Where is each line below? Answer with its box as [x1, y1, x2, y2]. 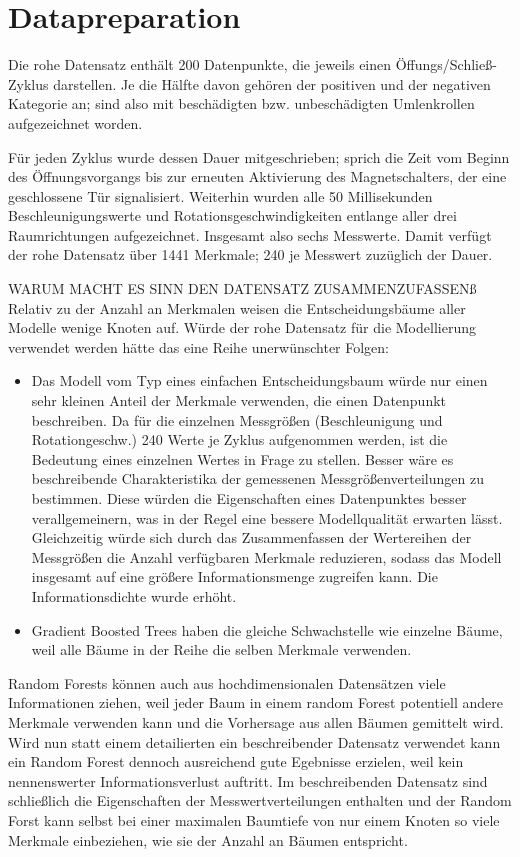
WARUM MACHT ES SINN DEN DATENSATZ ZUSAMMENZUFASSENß [8, 278, 477, 299]
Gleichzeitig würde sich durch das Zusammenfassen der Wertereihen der [31, 527, 472, 548]
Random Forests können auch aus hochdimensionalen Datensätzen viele [8, 672, 446, 693]
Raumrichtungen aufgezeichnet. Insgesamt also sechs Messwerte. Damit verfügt [8, 224, 492, 245]
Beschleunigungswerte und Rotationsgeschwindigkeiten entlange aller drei [8, 205, 457, 226]
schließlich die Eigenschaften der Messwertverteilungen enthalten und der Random [8, 790, 512, 811]
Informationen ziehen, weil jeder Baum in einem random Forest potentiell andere [8, 692, 503, 713]
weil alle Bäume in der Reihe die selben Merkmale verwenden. [31, 639, 412, 660]
